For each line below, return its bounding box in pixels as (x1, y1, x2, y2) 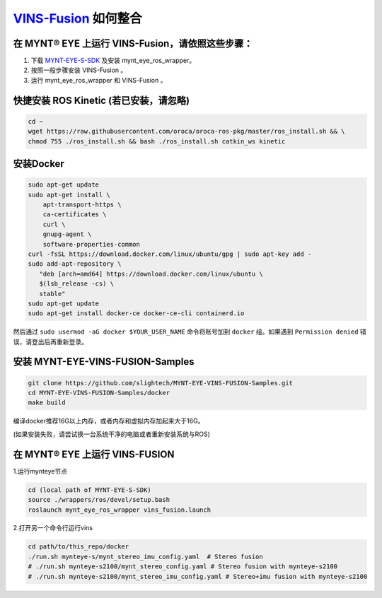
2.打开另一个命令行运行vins (13, 524, 93, 532)
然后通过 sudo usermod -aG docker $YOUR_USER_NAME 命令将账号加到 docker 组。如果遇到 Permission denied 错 (13, 327, 367, 336)
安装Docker (13, 158, 65, 170)
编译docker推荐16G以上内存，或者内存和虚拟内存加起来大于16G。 (13, 417, 204, 426)
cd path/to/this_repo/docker (28, 543, 129, 551)
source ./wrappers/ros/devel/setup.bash (28, 496, 170, 504)
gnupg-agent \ (42, 230, 92, 238)
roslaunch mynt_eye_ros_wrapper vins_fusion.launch (28, 505, 212, 514)
